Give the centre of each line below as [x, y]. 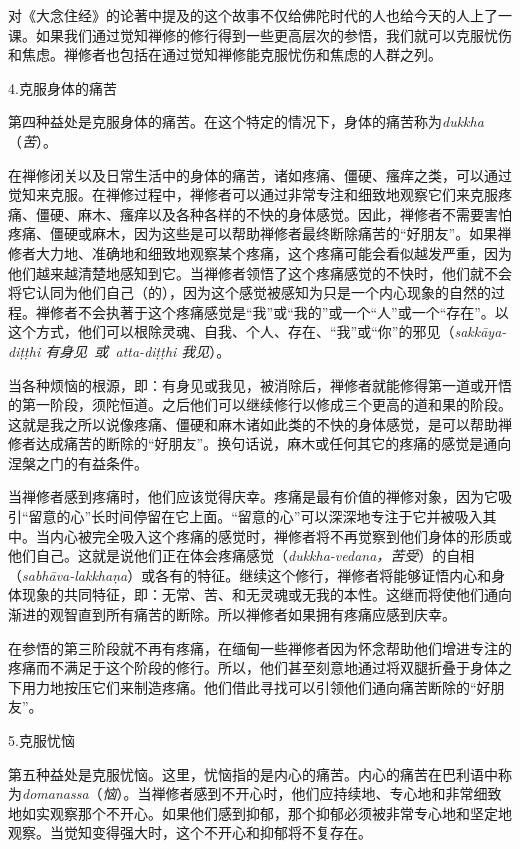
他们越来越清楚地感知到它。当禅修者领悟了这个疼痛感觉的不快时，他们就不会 [260, 272]
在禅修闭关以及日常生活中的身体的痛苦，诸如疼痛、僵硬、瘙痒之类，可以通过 [260, 174]
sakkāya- [480, 331]
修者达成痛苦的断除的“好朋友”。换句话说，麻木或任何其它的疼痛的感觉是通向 [260, 443]
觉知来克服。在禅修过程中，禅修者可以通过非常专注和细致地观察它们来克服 [253, 194]
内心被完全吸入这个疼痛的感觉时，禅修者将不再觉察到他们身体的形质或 [280, 535]
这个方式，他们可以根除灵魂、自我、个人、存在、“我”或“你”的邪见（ [231, 331]
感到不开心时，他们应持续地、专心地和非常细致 [347, 793]
